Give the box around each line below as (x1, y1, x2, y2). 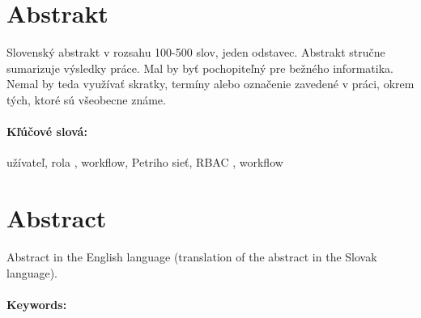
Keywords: (6, 295, 67, 312)
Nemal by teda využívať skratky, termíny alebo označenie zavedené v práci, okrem (6, 75, 415, 92)
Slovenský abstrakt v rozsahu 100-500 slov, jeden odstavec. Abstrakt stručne (6, 44, 385, 61)
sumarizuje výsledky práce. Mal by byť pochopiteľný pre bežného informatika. (6, 59, 393, 76)
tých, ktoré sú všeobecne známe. (6, 91, 166, 108)
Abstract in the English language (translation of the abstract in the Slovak (6, 248, 377, 265)
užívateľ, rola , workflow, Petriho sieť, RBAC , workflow (6, 154, 283, 171)
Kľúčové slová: (6, 123, 87, 140)
